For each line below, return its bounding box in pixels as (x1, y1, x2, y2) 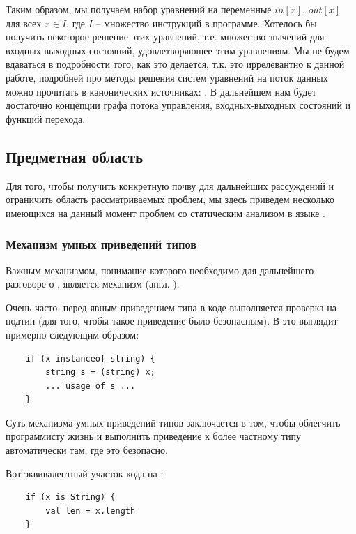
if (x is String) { (25, 492, 116, 503)
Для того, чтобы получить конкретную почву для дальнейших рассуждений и (6, 178, 334, 193)
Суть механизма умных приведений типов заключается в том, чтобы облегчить (6, 415, 341, 429)
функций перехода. (6, 111, 86, 126)
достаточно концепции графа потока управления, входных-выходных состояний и (6, 98, 351, 112)
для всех (6, 15, 42, 30)
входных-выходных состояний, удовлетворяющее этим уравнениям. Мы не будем (6, 43, 350, 57)
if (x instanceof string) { (25, 353, 155, 364)
